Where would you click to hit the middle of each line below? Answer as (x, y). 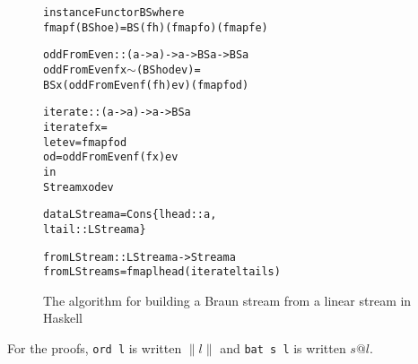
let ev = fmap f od (85, 142)
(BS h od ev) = (168, 69)
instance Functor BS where (114, 13)
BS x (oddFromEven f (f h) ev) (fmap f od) (146, 85)
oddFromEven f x (85, 69)
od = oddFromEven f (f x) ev (111, 157)
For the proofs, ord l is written (95, 348)
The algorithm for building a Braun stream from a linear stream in (227, 300)
